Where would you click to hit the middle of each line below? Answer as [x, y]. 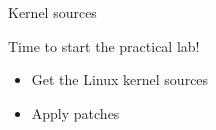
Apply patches [75, 112]
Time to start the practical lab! [104, 45]
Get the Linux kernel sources [120, 79]
